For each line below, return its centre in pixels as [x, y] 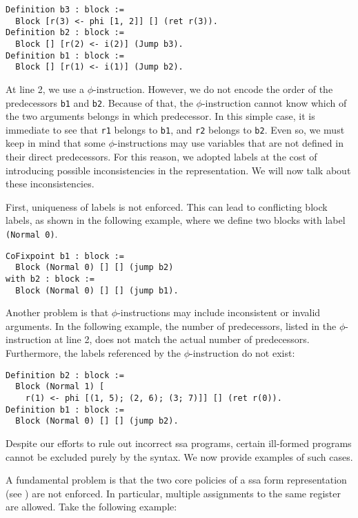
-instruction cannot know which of [274, 102]
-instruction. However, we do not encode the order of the [213, 89]
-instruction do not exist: [242, 353]
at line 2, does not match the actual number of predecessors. [182, 339]
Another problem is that [57, 312]
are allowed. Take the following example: [91, 507]
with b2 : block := [50, 279]
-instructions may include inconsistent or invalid [219, 312]
